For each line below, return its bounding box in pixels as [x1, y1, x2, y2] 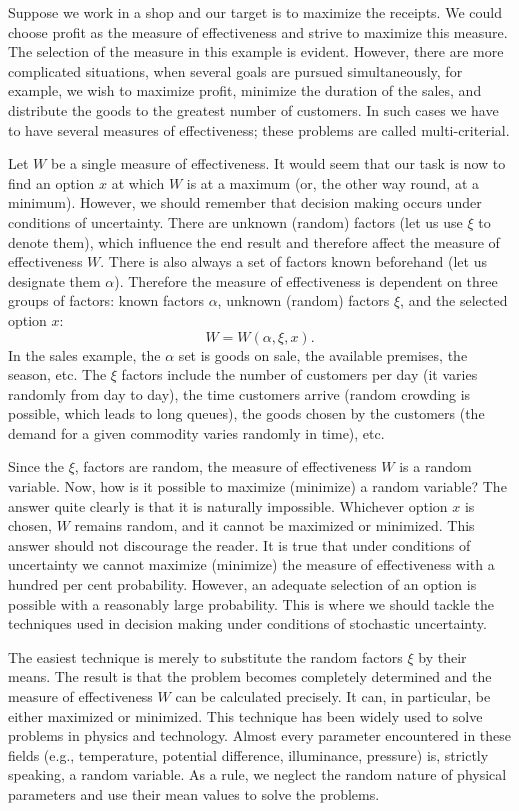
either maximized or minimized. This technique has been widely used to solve [8, 705, 483, 726]
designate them [8, 270, 101, 291]
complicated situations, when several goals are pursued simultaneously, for [8, 60, 463, 81]
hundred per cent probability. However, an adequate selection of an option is [8, 574, 477, 595]
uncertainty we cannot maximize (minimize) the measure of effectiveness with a [8, 554, 495, 575]
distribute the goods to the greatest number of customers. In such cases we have [8, 99, 499, 120]
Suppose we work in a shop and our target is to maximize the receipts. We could [8, 2, 502, 22]
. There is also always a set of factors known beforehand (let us [100, 251, 487, 272]
